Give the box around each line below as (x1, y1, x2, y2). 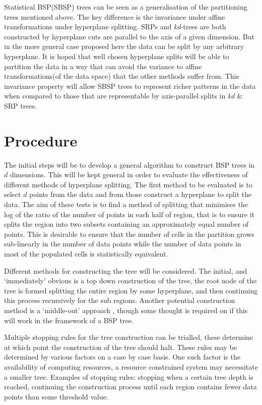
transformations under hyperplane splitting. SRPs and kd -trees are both (4, 21, 226, 32)
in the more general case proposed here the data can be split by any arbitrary (4, 41, 244, 52)
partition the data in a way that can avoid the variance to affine (4, 61, 202, 71)
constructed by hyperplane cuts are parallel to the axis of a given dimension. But (4, 31, 254, 41)
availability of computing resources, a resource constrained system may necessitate (4, 361, 258, 372)
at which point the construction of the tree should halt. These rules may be (4, 341, 237, 352)
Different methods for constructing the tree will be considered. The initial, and (4, 265, 247, 276)
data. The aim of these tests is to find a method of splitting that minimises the (4, 199, 248, 210)
